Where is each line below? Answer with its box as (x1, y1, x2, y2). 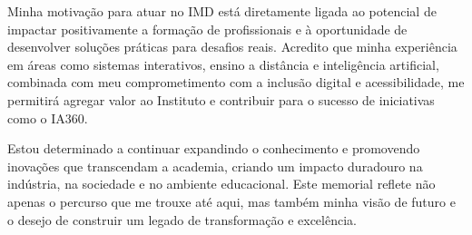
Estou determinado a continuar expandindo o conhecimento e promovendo (7, 139, 420, 158)
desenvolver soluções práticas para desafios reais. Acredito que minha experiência (7, 37, 457, 56)
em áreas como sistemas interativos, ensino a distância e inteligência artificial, (7, 54, 439, 73)
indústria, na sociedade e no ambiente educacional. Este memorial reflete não (7, 174, 436, 193)
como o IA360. (7, 108, 88, 127)
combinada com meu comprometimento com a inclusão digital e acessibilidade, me (7, 73, 465, 92)
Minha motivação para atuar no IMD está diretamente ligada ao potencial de (7, 2, 437, 20)
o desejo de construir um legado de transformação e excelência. (7, 210, 357, 229)
